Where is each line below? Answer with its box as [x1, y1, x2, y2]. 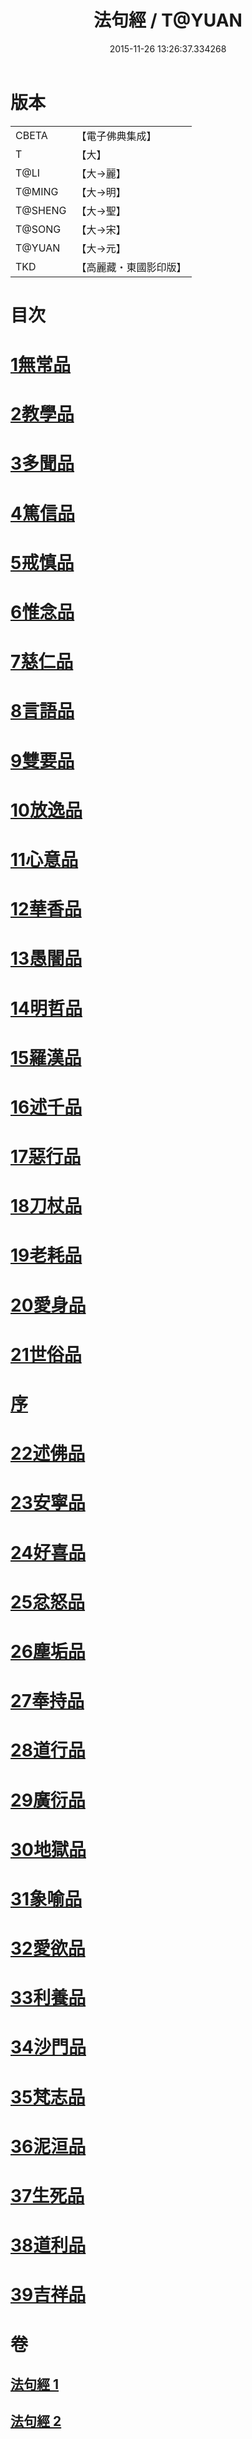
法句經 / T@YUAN [93, 9, 243, 32]
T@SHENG [15, 203, 67, 217]
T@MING [15, 184, 59, 198]
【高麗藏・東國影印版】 [76, 260, 187, 274]
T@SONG [15, 222, 62, 236]
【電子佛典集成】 [76, 129, 157, 143]
